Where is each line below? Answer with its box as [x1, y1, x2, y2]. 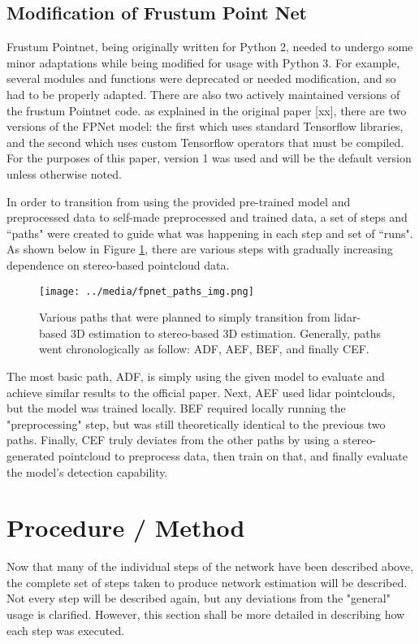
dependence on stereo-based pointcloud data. [6, 256, 230, 273]
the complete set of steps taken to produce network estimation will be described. [6, 573, 408, 590]
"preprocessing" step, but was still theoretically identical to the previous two [6, 415, 386, 432]
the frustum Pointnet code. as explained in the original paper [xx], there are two [6, 102, 407, 119]
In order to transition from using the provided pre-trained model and [6, 192, 351, 210]
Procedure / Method [6, 511, 245, 544]
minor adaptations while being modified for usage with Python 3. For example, [6, 54, 400, 71]
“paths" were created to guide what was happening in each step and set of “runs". [6, 224, 413, 241]
